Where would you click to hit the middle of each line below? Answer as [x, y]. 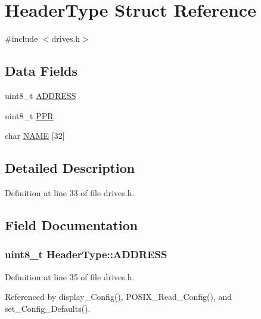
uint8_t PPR [29, 115]
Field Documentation [72, 224]
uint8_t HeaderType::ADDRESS [86, 254]
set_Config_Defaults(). [48, 308]
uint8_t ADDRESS [41, 95]
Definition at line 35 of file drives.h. [70, 276]
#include [21, 38]
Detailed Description [70, 168]
